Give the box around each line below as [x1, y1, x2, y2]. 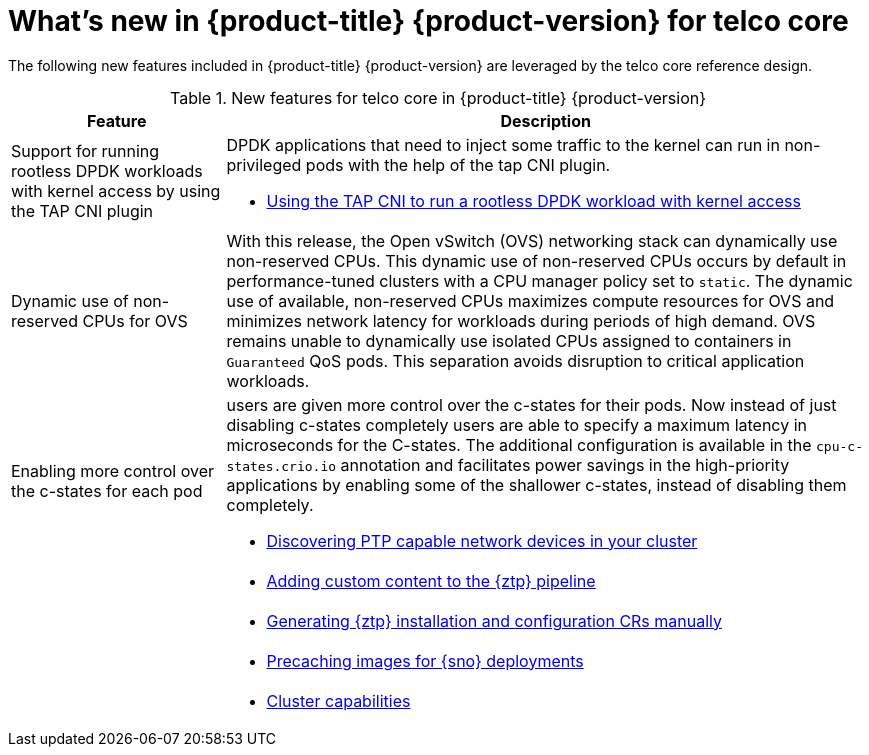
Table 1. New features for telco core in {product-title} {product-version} [169, 87, 707, 108]
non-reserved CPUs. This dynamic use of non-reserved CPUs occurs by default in [226, 250, 847, 271]
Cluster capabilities [266, 690, 411, 711]
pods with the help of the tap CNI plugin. [305, 154, 611, 175]
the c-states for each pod [11, 480, 203, 501]
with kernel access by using [11, 180, 221, 201]
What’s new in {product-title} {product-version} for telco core [8, 4, 849, 38]
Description [500, 110, 591, 131]
